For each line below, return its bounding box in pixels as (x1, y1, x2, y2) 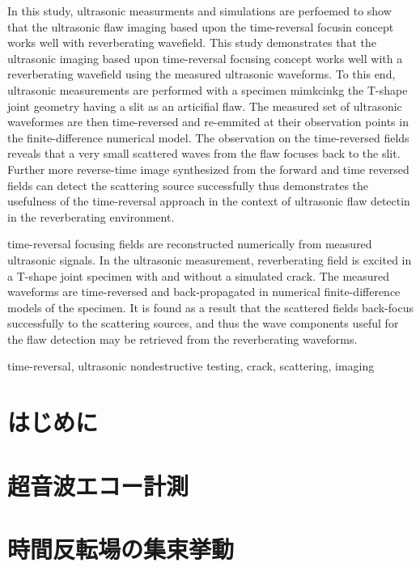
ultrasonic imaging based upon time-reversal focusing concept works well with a (7, 49, 403, 66)
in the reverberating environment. (7, 208, 175, 225)
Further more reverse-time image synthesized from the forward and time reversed (7, 160, 409, 177)
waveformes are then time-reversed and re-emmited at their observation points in (7, 113, 409, 130)
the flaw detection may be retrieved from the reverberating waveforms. (7, 330, 358, 347)
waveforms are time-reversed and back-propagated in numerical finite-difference (7, 283, 401, 300)
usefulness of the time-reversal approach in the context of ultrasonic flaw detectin (7, 193, 410, 209)
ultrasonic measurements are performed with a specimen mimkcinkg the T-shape (7, 81, 408, 98)
